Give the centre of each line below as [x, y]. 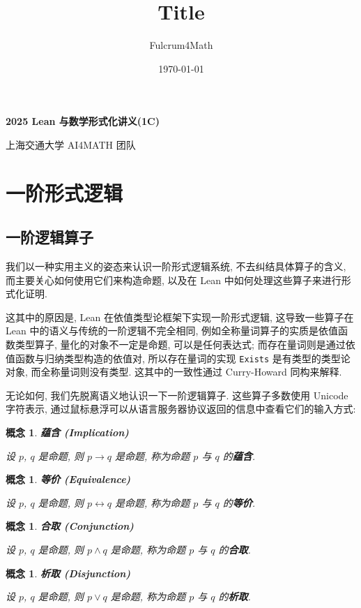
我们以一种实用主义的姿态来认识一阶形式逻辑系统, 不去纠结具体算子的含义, [176, 266]
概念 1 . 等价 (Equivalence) [68, 479]
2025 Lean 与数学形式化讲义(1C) [83, 121]
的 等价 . [239, 502]
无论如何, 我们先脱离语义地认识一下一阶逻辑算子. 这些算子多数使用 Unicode [177, 395]
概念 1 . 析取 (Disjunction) [68, 573]
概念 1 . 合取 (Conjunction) [70, 526]
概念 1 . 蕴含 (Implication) [67, 432]
